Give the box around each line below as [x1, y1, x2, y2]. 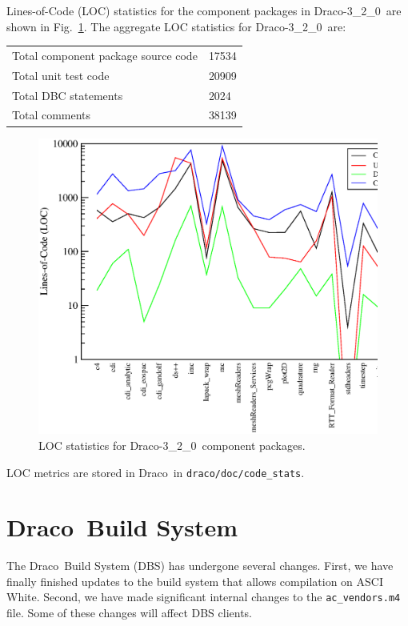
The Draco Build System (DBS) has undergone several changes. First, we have [6, 557, 394, 574]
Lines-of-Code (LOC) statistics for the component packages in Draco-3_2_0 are [6, 2, 402, 18]
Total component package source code [12, 46, 198, 63]
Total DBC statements [12, 86, 123, 103]
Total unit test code [12, 66, 110, 83]
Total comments [12, 106, 91, 123]
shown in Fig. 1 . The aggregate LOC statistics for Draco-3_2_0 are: [6, 18, 346, 34]
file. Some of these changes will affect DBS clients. [6, 604, 253, 621]
